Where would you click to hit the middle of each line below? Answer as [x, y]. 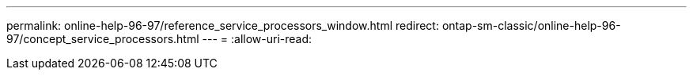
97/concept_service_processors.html [103, 39]
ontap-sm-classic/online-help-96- [531, 25]
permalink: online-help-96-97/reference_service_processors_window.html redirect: [223, 25]
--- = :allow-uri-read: [257, 39]
